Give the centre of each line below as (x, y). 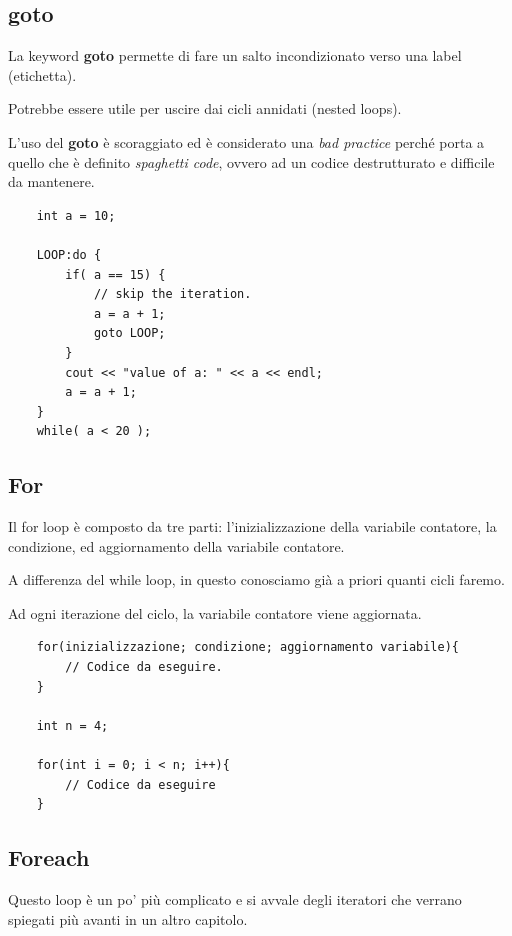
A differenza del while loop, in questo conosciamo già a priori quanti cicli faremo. (256, 579)
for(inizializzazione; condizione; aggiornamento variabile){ (248, 647)
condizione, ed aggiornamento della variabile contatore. (176, 545)
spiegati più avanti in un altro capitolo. (128, 918)
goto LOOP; (129, 333)
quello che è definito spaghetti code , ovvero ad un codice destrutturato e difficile (251, 161)
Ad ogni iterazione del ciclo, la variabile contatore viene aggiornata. (215, 612)
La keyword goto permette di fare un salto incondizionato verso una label (235, 55)
